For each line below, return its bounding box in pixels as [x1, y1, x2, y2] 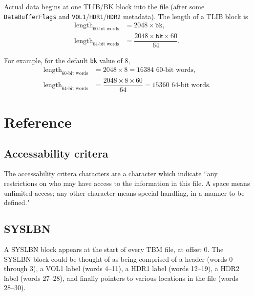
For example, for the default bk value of [4, 55, 123, 66]
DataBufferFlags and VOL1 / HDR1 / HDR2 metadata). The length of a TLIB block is [4, 11, 248, 21]
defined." [4, 197, 30, 207]
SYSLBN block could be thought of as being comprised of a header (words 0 [4, 253, 233, 264]
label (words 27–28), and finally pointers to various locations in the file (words [4, 273, 238, 283]
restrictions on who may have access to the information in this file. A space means [4, 178, 250, 188]
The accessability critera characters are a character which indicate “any [4, 168, 218, 179]
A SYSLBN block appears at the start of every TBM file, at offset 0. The [4, 244, 224, 254]
